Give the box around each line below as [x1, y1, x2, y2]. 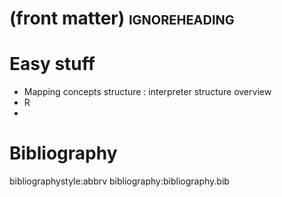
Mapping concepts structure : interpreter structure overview [23, 86, 272, 98]
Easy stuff [9, 53, 96, 76]
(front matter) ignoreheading [9, 7, 235, 30]
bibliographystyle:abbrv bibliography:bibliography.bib [9, 175, 230, 187]
